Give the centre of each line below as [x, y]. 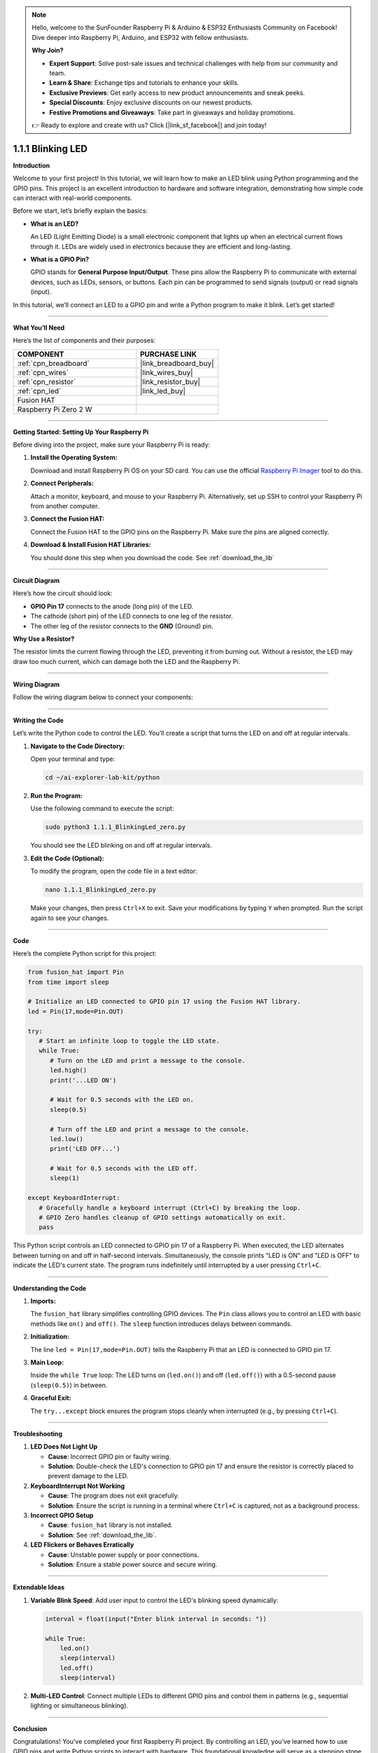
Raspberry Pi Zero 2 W [55, 409]
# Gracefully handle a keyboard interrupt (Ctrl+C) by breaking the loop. [170, 1207]
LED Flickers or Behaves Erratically [82, 1545]
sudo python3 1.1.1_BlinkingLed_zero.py [115, 827]
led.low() [67, 1139]
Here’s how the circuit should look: [63, 593]
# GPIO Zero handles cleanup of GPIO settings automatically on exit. [162, 1218]
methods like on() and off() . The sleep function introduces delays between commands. [161, 1324]
